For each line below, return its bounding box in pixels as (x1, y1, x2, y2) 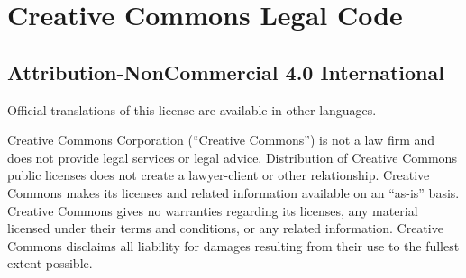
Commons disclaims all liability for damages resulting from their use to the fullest (7, 236, 460, 255)
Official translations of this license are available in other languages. (7, 100, 377, 119)
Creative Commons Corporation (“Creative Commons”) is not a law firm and (7, 130, 435, 149)
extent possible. (7, 254, 93, 273)
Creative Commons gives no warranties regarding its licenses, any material (7, 201, 418, 220)
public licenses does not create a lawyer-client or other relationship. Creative (7, 166, 430, 184)
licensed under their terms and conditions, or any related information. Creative (7, 219, 443, 238)
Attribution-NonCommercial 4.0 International (7, 58, 444, 85)
